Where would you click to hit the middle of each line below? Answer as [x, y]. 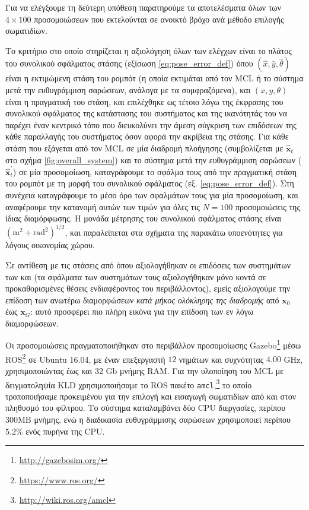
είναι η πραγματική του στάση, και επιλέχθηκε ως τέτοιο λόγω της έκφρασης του [144, 101]
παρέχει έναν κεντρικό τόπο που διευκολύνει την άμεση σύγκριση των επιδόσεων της [151, 124]
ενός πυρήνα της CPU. [65, 431]
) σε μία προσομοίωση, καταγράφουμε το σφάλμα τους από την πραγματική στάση [155, 171]
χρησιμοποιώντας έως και [49, 370]
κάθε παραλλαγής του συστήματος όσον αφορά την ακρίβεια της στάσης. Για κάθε [147, 136]
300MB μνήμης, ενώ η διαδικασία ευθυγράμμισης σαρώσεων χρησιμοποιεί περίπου [148, 419]
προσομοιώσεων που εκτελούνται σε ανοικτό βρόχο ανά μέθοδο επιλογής [159, 19]
